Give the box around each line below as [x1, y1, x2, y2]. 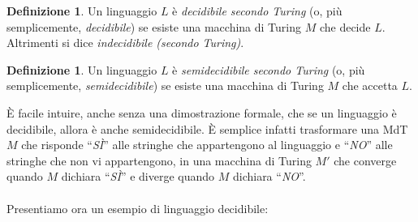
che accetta [342, 77, 398, 94]
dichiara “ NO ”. [232, 168, 306, 185]
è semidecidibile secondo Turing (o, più [172, 61, 365, 78]
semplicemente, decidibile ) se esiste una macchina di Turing [6, 18, 301, 35]
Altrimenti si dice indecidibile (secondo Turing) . [6, 34, 244, 51]
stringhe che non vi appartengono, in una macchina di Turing [6, 152, 312, 169]
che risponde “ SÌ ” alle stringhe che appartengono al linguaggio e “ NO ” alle [21, 136, 393, 153]
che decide [319, 18, 371, 35]
